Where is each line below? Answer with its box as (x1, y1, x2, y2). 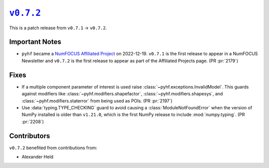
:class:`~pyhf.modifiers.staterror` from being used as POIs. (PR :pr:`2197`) (21, 97, 173, 104)
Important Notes (9, 38, 62, 46)
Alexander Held (21, 154, 54, 160)
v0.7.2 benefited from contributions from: (9, 145, 97, 151)
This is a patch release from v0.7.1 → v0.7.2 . (9, 25, 107, 31)
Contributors (9, 132, 50, 140)
